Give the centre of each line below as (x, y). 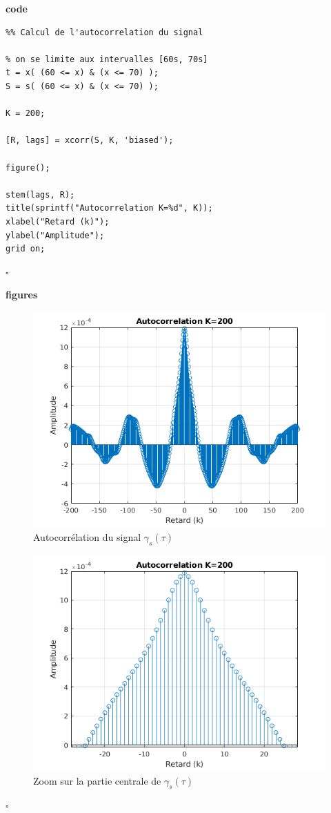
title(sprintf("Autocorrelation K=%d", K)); (109, 208)
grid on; (26, 249)
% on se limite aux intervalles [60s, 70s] (107, 59)
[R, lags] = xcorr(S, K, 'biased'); (90, 141)
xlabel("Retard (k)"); (58, 221)
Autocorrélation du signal (87, 536)
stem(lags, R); (40, 194)
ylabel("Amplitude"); (55, 235)
